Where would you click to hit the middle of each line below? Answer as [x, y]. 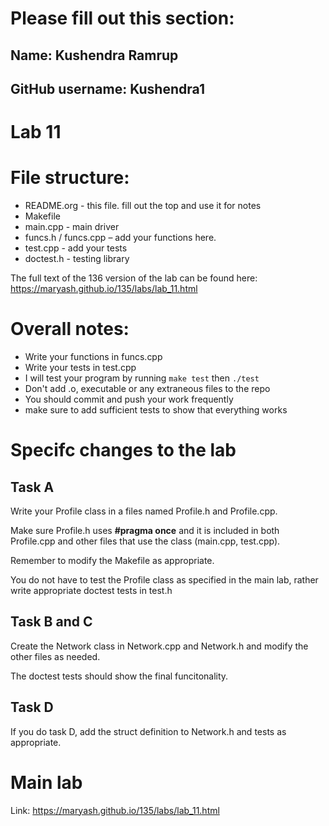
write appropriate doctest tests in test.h [91, 591]
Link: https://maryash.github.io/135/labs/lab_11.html [115, 810]
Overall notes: [70, 329]
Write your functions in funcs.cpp [93, 357]
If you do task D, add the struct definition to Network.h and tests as [148, 731]
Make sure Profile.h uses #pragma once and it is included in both [145, 531]
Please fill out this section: [122, 18]
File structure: [70, 178]
